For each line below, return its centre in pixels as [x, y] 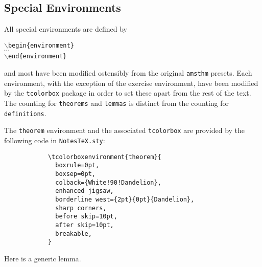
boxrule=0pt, [77, 165]
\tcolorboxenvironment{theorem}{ [104, 157]
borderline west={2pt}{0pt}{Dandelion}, [125, 199]
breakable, [74, 233]
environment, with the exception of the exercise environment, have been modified [131, 83]
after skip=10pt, [85, 225]
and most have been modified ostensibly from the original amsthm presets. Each [128, 73]
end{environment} [37, 57]
